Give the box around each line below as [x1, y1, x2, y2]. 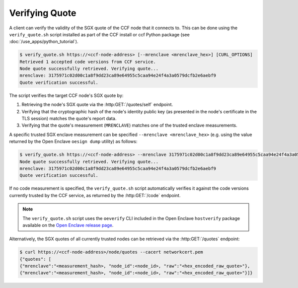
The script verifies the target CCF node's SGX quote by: [9, 92, 124, 98]
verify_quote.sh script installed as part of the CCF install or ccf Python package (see [9, 31, 190, 37]
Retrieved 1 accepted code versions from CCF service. [19, 59, 156, 65]
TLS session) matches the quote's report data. [21, 116, 117, 122]
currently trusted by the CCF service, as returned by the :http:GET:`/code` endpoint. [9, 192, 181, 198]
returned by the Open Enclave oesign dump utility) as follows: [9, 139, 138, 144]
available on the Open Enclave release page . [22, 222, 114, 228]
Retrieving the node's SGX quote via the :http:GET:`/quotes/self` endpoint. [21, 102, 173, 108]
